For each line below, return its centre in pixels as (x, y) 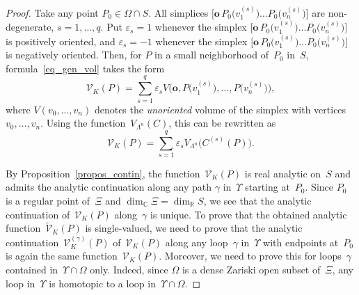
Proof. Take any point (52, 12)
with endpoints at (301, 242)
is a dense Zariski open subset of (251, 270)
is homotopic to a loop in (102, 283)
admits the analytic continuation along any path (109, 187)
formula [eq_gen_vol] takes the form (85, 68)
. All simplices (178, 12)
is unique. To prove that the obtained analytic (249, 214)
